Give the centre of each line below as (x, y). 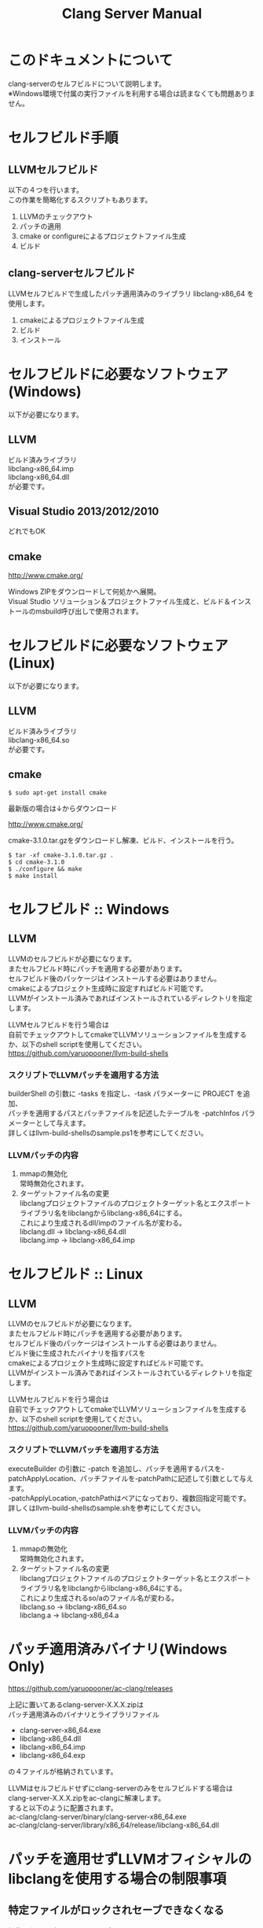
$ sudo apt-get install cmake (58, 793)
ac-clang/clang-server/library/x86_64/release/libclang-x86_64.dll (114, 1825)
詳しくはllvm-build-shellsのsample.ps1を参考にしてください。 (108, 1133)
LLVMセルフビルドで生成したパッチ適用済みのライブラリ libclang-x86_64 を (131, 293)
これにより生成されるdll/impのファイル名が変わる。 (103, 1223)
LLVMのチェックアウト (56, 216)
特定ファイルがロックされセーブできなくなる (116, 1910)
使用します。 (29, 303)
